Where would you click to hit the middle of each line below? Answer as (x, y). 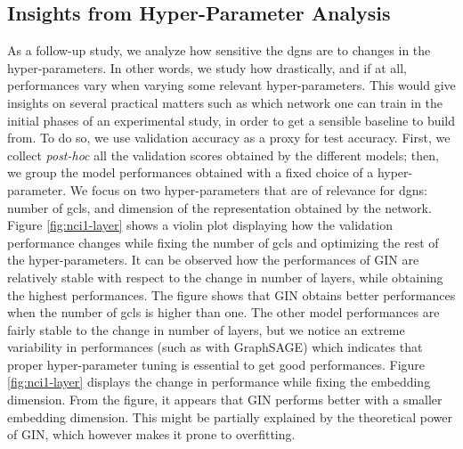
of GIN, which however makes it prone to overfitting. (151, 434)
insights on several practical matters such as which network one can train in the (225, 102)
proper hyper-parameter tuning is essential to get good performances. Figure (216, 364)
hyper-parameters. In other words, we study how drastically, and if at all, (207, 67)
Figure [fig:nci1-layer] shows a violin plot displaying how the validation (200, 225)
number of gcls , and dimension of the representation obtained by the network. (219, 207)
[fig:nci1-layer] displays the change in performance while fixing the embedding (219, 382)
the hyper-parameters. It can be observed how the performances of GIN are (213, 260)
